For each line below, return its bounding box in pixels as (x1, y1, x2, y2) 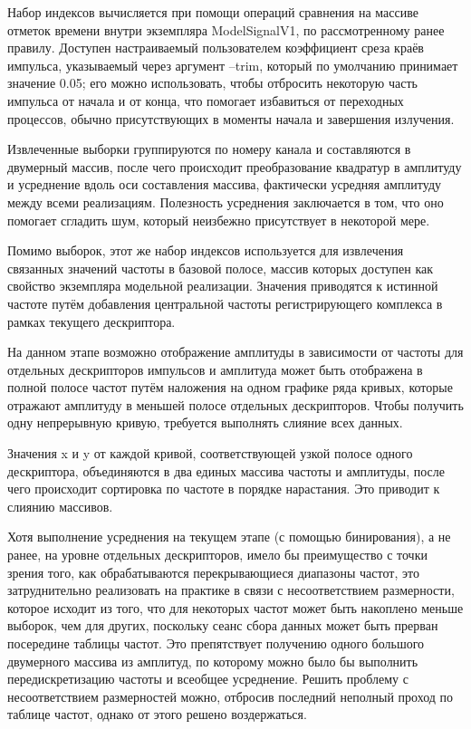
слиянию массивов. (7, 496, 113, 515)
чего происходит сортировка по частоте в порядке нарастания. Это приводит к (7, 479, 440, 498)
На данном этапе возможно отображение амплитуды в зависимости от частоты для (7, 342, 464, 361)
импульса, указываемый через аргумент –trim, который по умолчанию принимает (7, 55, 458, 74)
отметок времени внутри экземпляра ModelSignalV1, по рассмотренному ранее (7, 20, 445, 39)
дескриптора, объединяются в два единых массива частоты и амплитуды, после (7, 461, 445, 480)
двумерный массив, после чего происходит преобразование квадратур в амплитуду (7, 157, 462, 176)
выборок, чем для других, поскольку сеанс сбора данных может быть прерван (7, 616, 438, 635)
